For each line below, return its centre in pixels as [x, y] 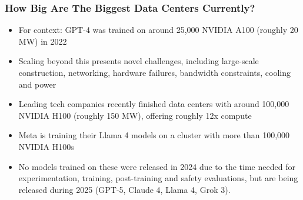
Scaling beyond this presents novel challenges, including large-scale [139, 61]
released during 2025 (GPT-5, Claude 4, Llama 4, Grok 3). [124, 189]
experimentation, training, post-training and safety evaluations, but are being [158, 178]
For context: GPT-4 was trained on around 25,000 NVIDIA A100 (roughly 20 [158, 30]
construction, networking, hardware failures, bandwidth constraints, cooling [155, 72]
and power [37, 84]
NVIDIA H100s [46, 146]
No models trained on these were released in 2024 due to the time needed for [157, 166]
